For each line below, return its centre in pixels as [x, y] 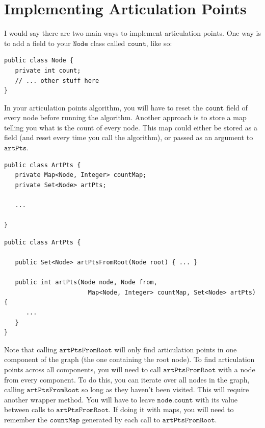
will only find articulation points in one [176, 349]
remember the [26, 419]
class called [108, 43]
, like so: [159, 43]
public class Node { [39, 61]
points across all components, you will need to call [83, 369]
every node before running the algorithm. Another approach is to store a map [125, 117]
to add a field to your [37, 43]
